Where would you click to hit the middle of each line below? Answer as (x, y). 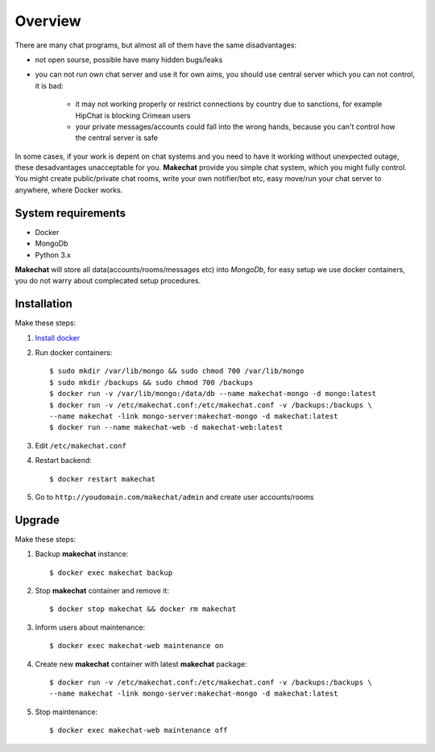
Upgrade (37, 520)
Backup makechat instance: (82, 554)
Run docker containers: (74, 353)
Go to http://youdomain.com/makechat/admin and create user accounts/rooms (174, 497)
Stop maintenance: (66, 712)
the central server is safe (117, 138)
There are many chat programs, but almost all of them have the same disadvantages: (156, 45)
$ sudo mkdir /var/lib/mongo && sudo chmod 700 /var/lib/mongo (177, 371)
